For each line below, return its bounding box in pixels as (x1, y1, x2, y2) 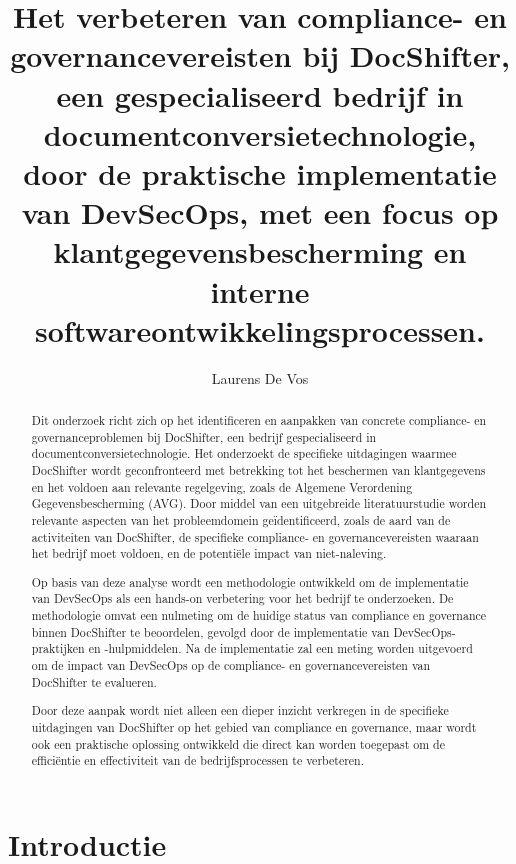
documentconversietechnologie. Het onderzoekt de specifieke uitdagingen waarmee (31, 445, 457, 462)
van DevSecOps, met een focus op (21, 192, 499, 233)
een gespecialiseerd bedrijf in (56, 74, 464, 115)
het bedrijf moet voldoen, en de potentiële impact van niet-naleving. (31, 545, 387, 562)
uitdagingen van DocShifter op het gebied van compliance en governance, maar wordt (31, 718, 477, 735)
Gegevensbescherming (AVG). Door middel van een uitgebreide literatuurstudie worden (31, 495, 487, 512)
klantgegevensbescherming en (53, 231, 467, 272)
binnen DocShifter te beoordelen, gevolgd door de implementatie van (31, 623, 390, 640)
